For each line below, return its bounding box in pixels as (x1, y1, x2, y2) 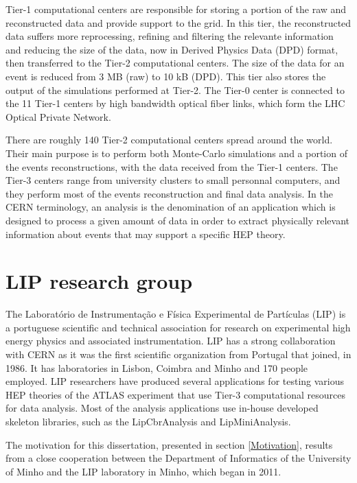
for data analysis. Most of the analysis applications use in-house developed (5, 401, 319, 415)
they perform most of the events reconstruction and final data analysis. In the (5, 186, 333, 200)
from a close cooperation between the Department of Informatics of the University (5, 451, 352, 465)
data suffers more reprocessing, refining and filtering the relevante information (5, 29, 334, 43)
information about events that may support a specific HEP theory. (5, 226, 286, 241)
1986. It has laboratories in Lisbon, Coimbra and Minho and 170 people (5, 360, 308, 375)
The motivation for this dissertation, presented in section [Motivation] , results (5, 437, 333, 451)
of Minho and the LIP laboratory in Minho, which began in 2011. (5, 464, 281, 478)
